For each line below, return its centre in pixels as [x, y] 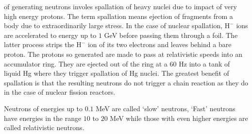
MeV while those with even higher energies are [179, 118]
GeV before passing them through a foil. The [171, 35]
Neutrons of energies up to [43, 108]
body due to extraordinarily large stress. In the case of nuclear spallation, [113, 25]
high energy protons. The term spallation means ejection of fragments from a [118, 16]
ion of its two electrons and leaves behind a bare [160, 44]
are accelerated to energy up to [50, 35]
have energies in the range [43, 118]
